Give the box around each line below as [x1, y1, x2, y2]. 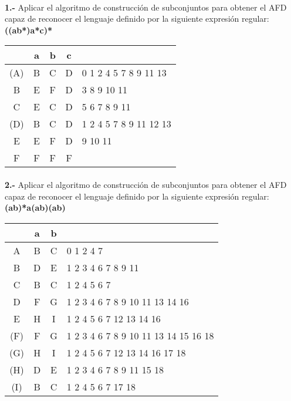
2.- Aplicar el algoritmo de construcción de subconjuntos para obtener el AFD [5, 178, 287, 190]
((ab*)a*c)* [5, 23, 52, 36]
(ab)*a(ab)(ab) [5, 201, 66, 214]
